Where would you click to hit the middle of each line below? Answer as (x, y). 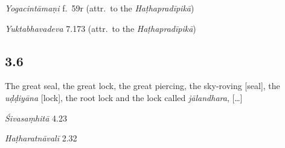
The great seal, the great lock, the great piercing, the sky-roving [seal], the (142, 86)
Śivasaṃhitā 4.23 (36, 118)
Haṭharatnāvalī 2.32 (41, 138)
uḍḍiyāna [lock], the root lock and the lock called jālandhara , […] (124, 97)
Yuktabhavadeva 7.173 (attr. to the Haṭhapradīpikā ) (101, 28)
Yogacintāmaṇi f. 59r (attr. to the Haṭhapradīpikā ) (100, 8)
